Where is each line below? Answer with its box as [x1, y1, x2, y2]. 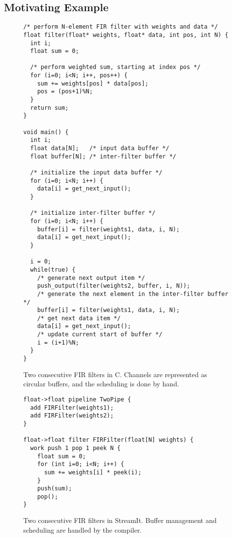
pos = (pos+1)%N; [37, 88, 93, 95]
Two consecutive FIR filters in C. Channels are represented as [23, 369, 207, 379]
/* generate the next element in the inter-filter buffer [37, 290, 229, 297]
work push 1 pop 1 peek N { [30, 444, 121, 451]
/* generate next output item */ [37, 274, 145, 281]
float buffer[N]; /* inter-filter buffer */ [30, 153, 176, 160]
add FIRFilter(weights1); [30, 404, 114, 411]
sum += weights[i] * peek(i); [44, 469, 142, 476]
